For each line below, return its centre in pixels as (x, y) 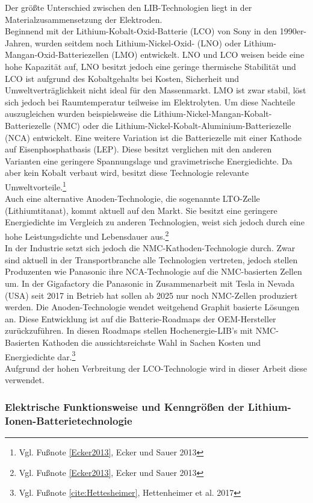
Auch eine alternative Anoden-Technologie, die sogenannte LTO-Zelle (132, 198)
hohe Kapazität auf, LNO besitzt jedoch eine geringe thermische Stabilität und (150, 66)
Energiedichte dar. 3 (40, 355)
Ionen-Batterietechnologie (69, 420)
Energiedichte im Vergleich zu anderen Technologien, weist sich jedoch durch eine (155, 222)
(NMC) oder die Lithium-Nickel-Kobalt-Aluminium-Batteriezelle (172, 125)
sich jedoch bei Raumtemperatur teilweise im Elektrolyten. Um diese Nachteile (150, 102)
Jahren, (19, 42)
